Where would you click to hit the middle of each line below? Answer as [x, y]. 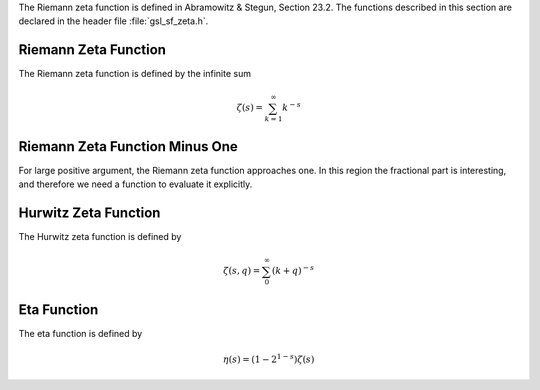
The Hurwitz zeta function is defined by [100, 237]
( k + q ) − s [293, 270]
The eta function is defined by [80, 333]
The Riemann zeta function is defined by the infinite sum [135, 74]
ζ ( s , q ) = [242, 271]
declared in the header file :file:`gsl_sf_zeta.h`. [113, 21]
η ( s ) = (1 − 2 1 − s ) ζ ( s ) [268, 358]
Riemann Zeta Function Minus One [128, 146]
